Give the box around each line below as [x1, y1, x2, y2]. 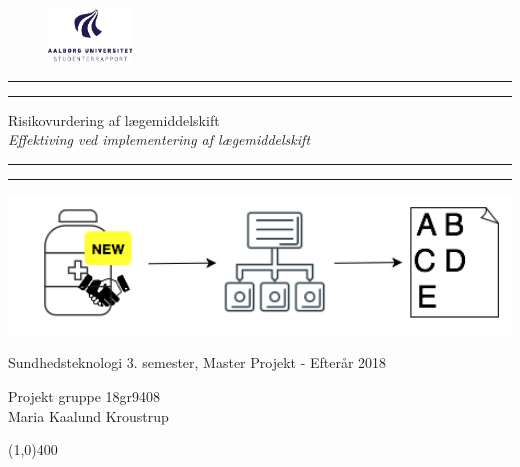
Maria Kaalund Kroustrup [8, 405, 169, 426]
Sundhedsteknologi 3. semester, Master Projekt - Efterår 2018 [8, 352, 387, 373]
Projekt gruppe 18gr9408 [8, 385, 161, 406]
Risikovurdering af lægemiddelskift [8, 109, 220, 130]
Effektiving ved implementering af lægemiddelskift [8, 129, 311, 150]
